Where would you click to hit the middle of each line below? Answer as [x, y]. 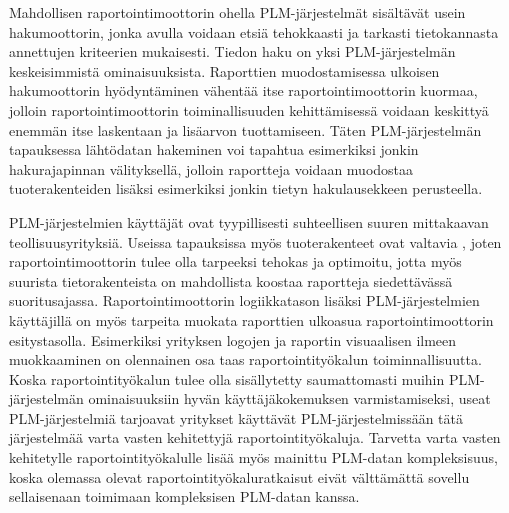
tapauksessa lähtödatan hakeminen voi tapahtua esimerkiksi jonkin [214, 149]
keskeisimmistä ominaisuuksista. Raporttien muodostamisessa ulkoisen [224, 70]
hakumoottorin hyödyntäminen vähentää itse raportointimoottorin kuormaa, [243, 90]
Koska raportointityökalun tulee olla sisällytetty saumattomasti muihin [227, 378]
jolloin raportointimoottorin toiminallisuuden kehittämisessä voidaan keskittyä [249, 109]
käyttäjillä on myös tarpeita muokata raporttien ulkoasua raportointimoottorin [251, 319]
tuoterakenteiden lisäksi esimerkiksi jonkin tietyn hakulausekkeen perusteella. [246, 188]
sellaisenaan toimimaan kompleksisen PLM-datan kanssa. [184, 496]
